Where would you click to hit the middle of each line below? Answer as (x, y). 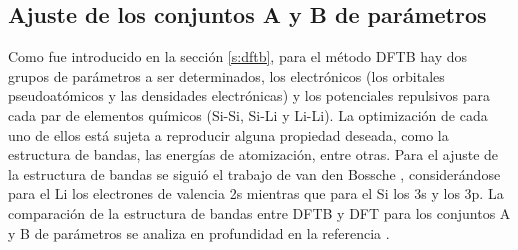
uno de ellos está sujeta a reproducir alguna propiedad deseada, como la (228, 134)
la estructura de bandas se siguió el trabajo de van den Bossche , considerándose (254, 173)
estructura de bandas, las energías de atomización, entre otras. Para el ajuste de (253, 154)
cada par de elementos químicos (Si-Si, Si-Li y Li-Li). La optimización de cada (248, 114)
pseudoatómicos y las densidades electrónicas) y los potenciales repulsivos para (249, 95)
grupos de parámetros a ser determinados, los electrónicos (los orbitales (226, 75)
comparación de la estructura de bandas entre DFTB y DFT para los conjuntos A (259, 212)
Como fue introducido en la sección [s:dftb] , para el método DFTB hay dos (238, 56)
